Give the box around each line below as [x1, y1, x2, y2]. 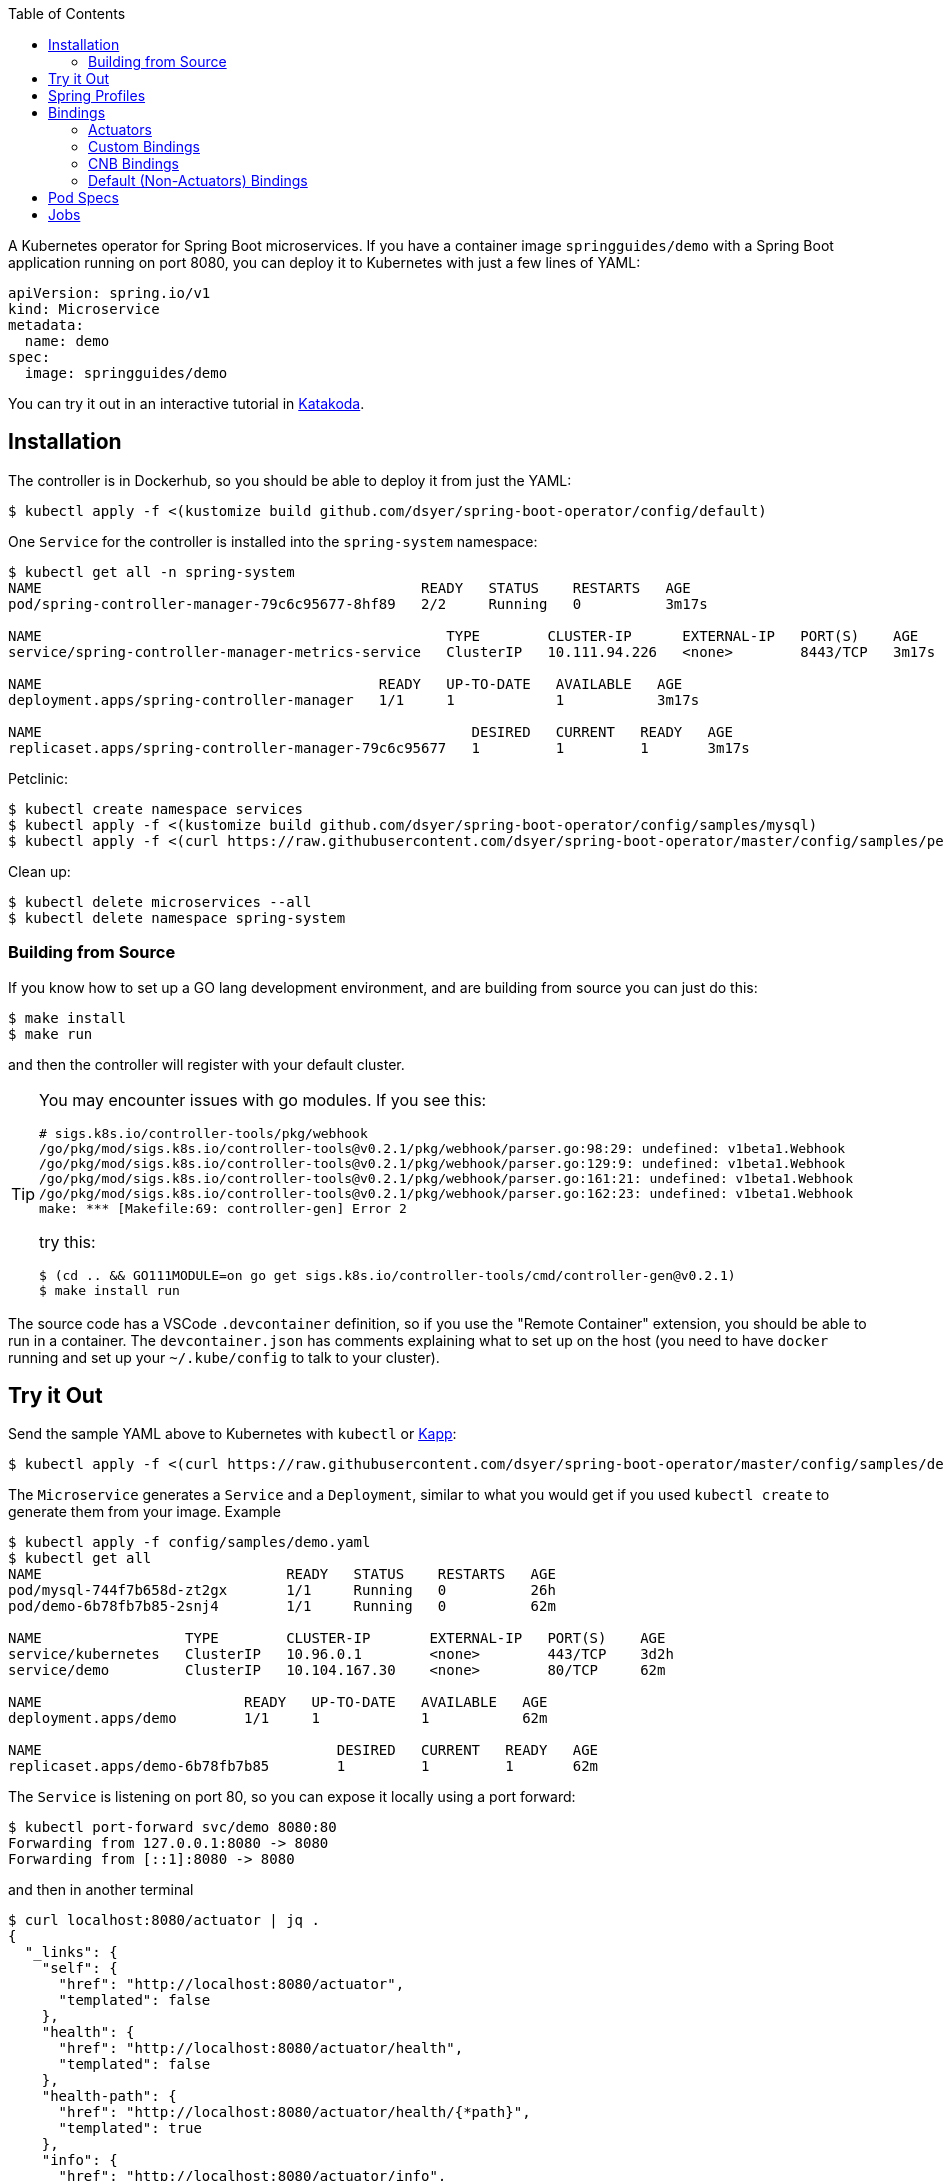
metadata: [8, 317, 84, 333]
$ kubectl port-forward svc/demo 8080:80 [8, 1819, 337, 1836]
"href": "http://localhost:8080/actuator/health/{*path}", [58, 2104, 531, 2121]
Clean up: [8, 862, 71, 880]
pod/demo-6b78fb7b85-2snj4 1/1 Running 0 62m [8, 1598, 556, 1615]
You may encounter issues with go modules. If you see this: [39, 1089, 487, 1110]
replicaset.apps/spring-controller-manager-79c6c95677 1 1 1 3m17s [8, 739, 750, 756]
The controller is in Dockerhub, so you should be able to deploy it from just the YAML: [8, 471, 572, 489]
